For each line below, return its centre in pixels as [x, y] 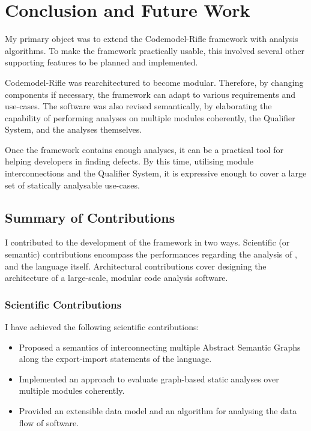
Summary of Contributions [90, 217]
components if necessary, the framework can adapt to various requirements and [150, 94]
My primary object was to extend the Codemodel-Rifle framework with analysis [152, 39]
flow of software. [49, 422]
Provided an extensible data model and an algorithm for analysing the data [158, 411]
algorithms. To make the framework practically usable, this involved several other [155, 50]
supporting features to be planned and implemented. [101, 62]
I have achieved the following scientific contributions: [102, 327]
